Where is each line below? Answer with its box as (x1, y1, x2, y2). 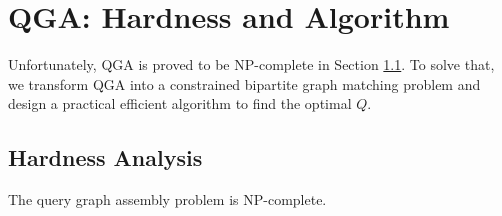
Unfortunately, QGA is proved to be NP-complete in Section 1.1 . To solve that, (8, 54, 495, 75)
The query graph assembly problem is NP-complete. (8, 189, 327, 210)
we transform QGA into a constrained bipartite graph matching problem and (8, 73, 481, 94)
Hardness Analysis (8, 142, 203, 173)
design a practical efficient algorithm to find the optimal (8, 93, 352, 114)
